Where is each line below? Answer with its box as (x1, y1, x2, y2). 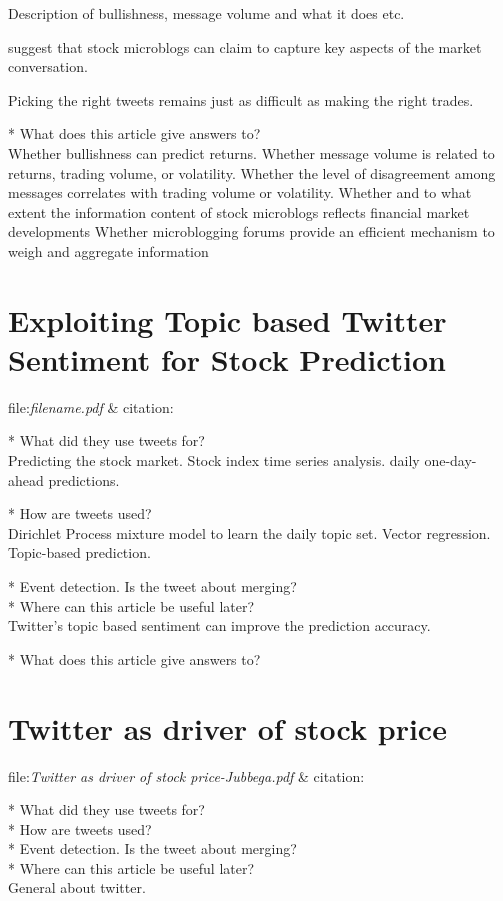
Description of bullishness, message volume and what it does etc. (8, 3, 405, 23)
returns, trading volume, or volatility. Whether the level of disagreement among (8, 162, 496, 183)
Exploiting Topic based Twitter (8, 299, 447, 340)
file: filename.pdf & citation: (8, 396, 174, 417)
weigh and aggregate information (8, 240, 209, 261)
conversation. (8, 56, 88, 77)
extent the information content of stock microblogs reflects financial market (8, 201, 470, 222)
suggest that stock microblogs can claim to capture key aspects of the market (8, 36, 482, 57)
